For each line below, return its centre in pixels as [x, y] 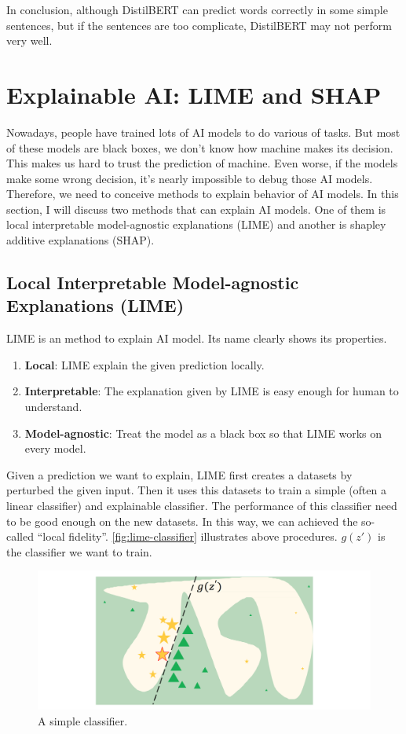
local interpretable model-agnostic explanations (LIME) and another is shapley [196, 224]
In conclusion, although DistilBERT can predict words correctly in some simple [197, 9]
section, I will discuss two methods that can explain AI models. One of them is [196, 209]
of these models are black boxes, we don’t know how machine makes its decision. [200, 147]
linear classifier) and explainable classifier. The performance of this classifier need [202, 505]
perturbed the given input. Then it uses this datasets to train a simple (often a [196, 490]
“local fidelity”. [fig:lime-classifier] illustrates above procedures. [187, 536]
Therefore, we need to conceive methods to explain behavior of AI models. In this [203, 194]
